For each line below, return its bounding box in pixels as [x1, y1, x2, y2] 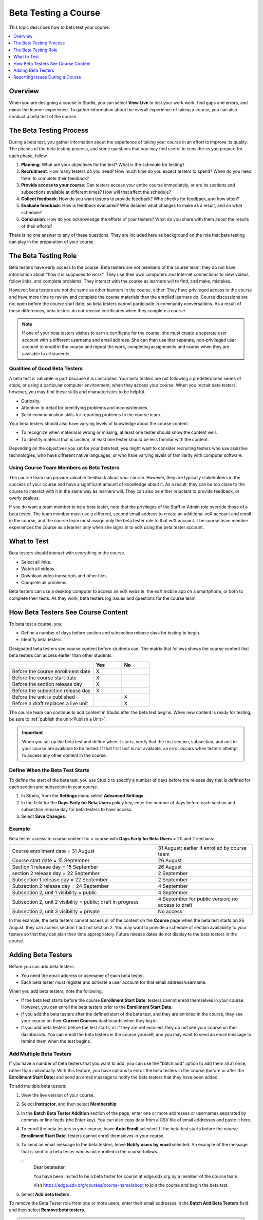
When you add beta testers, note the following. [9, 988, 103, 994]
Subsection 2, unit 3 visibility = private [12, 908, 100, 915]
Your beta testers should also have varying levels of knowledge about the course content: [9, 421, 189, 427]
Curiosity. [21, 398, 41, 404]
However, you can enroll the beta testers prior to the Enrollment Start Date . [21, 1004, 173, 1010]
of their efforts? [21, 223, 53, 229]
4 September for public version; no [158, 895, 238, 902]
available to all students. [22, 350, 71, 356]
